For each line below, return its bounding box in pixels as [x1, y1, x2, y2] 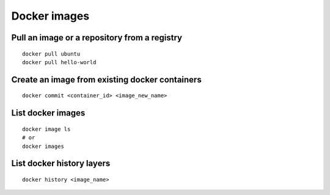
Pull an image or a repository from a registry [11, 32, 183, 43]
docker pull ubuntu [22, 50, 81, 57]
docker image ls [22, 125, 71, 133]
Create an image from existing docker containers [11, 74, 202, 85]
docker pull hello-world [22, 59, 97, 65]
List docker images [11, 108, 86, 119]
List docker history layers [11, 158, 111, 169]
